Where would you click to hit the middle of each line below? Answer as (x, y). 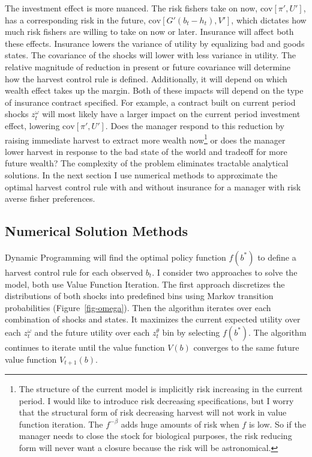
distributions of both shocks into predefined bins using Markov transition (139, 296)
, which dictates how (269, 20)
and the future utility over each (92, 332)
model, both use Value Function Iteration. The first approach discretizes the (145, 284)
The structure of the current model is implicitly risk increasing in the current (161, 388)
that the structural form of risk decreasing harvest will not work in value (153, 412)
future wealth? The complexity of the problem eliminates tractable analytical (147, 163)
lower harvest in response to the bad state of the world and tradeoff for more (146, 151)
